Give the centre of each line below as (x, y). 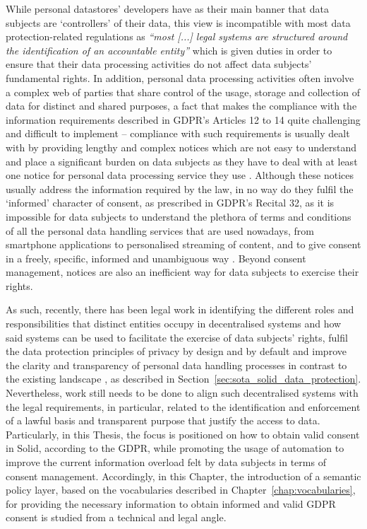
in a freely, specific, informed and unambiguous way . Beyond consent (156, 258)
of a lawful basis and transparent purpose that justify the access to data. (163, 420)
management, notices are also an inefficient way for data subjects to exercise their (182, 272)
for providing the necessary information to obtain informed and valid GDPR (171, 503)
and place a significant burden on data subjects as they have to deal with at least (182, 161)
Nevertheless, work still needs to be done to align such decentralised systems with (182, 393)
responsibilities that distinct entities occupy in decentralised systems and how (174, 324)
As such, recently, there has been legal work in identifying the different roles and (180, 309)
